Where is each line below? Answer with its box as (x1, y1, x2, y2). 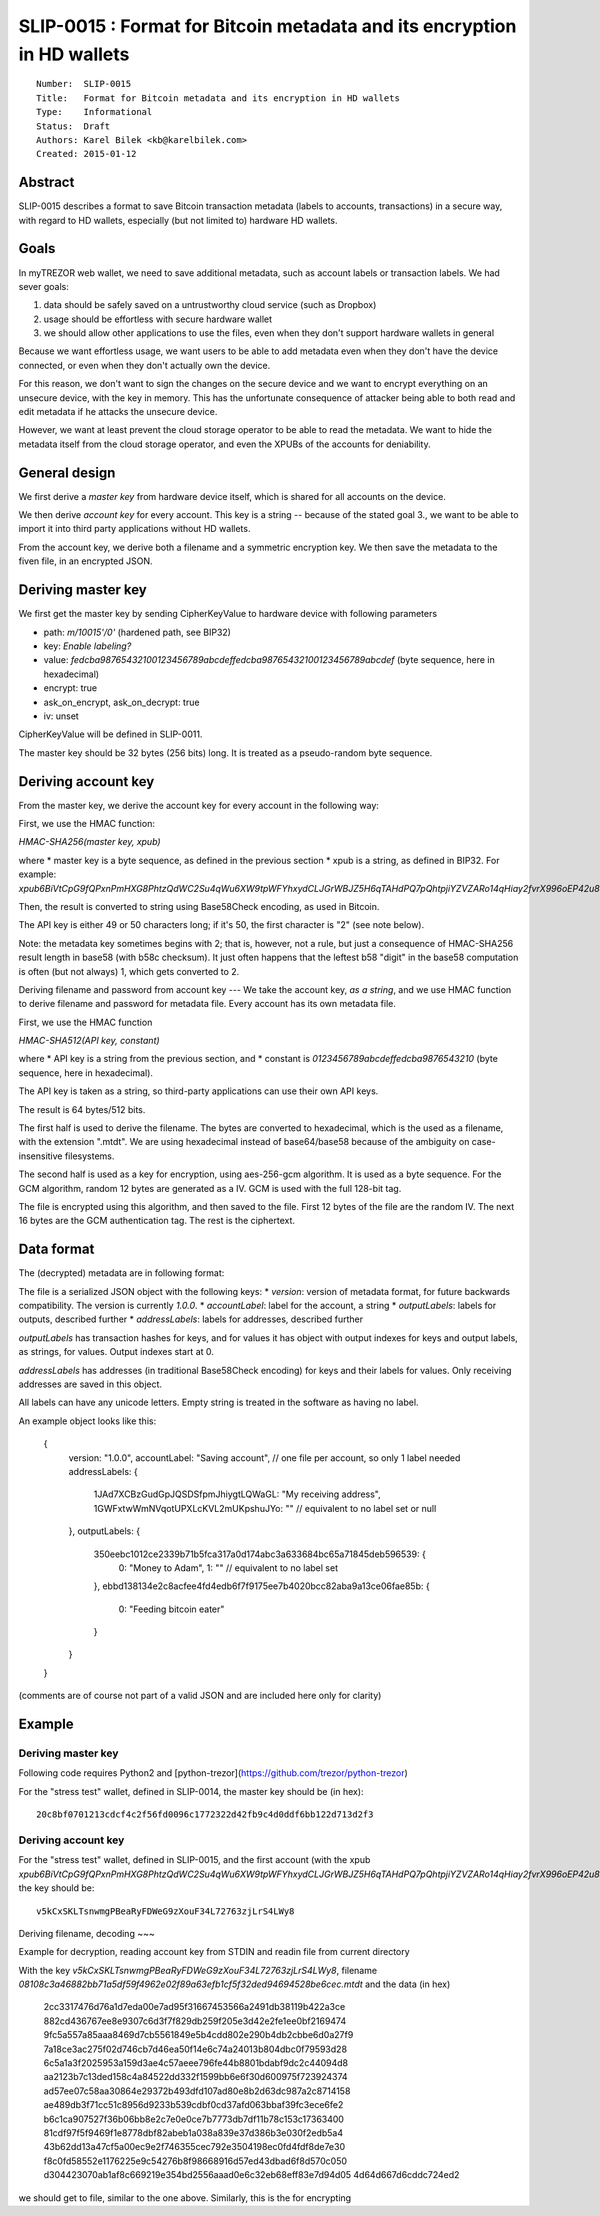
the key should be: (18, 1882, 95, 1894)
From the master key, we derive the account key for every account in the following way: (18, 799, 380, 811)
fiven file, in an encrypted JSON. (18, 555, 154, 567)
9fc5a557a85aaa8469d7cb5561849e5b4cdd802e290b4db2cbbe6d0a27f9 (43, 2029, 354, 2041)
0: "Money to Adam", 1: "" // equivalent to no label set (118, 1561, 339, 1574)
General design (18, 464, 116, 481)
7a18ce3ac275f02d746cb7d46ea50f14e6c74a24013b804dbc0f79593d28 (43, 2043, 348, 2055)
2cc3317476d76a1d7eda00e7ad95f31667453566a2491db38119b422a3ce (43, 2001, 346, 2013)
